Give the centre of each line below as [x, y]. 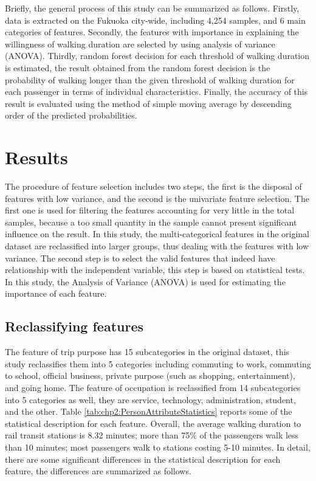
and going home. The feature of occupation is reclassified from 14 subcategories [153, 387]
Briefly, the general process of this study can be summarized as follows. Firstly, [152, 8]
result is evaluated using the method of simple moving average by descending [148, 103]
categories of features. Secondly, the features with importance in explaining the [152, 32]
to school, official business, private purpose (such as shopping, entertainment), [150, 375]
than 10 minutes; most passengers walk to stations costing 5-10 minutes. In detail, [158, 447]
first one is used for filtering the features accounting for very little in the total [150, 210]
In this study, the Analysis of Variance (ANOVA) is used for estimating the [145, 281]
